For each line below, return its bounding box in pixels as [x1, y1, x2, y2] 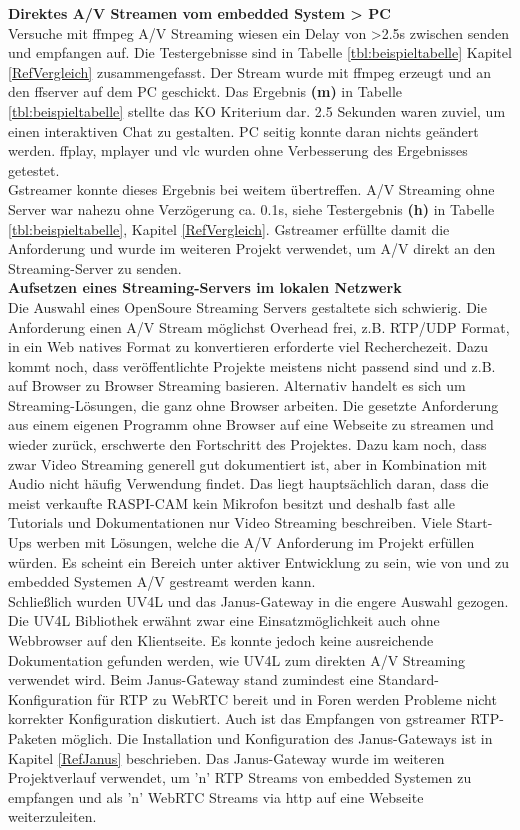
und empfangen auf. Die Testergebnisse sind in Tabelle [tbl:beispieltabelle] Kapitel [8, 42, 512, 63]
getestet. [8, 159, 60, 180]
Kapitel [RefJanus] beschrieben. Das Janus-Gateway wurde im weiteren [8, 747, 445, 768]
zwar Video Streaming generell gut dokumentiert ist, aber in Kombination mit [8, 453, 488, 474]
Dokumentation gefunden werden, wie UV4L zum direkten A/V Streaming [8, 649, 466, 670]
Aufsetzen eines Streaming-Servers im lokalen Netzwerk [8, 277, 402, 298]
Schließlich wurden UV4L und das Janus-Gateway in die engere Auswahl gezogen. [8, 590, 509, 611]
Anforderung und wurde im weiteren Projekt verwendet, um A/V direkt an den [8, 238, 496, 259]
